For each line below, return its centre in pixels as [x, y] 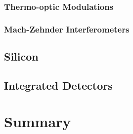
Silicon [21, 56]
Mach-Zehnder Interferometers [67, 29]
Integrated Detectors [58, 85]
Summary [38, 121]
